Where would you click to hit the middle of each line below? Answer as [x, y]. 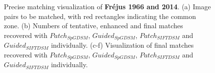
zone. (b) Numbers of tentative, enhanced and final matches [94, 26]
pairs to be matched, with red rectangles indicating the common [100, 16]
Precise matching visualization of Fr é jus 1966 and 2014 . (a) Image [107, 6]
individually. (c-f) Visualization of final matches [122, 45]
